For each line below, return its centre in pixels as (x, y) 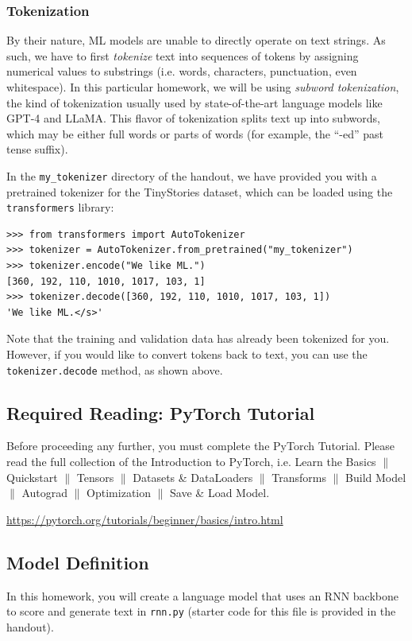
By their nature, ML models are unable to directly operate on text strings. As (196, 40)
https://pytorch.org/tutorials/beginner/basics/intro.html (145, 519)
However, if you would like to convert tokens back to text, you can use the (187, 354)
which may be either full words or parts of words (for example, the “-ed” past (195, 133)
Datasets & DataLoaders (193, 477)
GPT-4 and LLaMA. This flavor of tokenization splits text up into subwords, (193, 118)
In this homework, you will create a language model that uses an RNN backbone (202, 595)
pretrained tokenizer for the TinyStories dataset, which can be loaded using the (200, 191)
